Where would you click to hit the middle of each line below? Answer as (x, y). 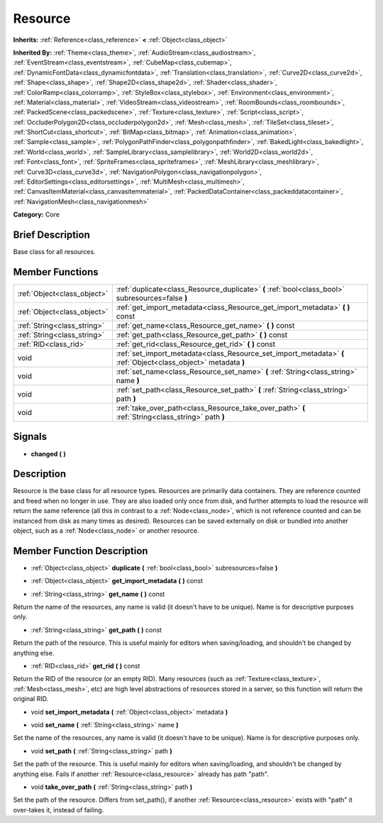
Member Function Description (81, 551)
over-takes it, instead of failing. (59, 810)
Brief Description (51, 235)
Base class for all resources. (54, 252)
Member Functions (56, 272)
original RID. (31, 699)
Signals (30, 437)
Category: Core (37, 215)
